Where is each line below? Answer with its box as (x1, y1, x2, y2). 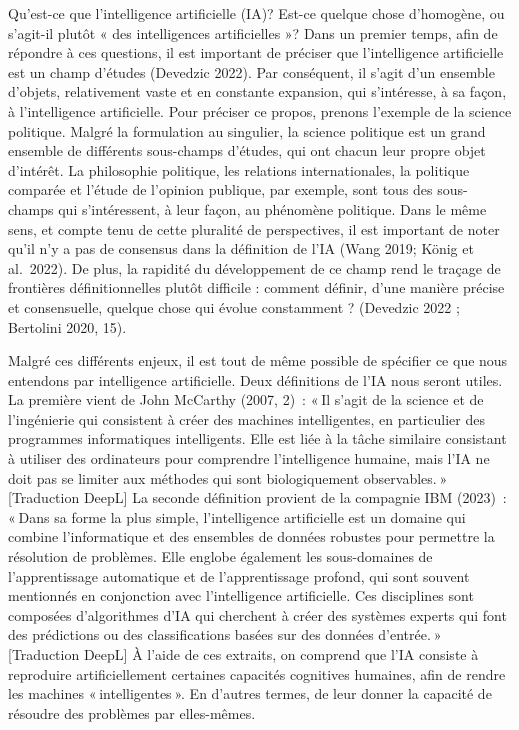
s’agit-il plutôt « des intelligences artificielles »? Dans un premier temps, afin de (8, 22, 498, 43)
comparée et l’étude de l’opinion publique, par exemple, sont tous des (8, 179, 433, 200)
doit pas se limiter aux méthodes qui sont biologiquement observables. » (8, 467, 448, 488)
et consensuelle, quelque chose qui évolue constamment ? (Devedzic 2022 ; (8, 296, 460, 317)
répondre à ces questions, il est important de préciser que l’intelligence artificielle (8, 42, 504, 63)
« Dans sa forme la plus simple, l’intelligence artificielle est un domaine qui (8, 506, 466, 527)
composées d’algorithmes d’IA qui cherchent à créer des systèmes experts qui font (8, 604, 507, 625)
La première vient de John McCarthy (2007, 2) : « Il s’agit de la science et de (8, 389, 484, 410)
